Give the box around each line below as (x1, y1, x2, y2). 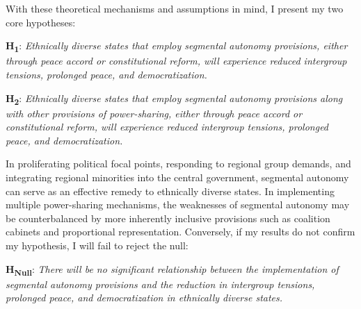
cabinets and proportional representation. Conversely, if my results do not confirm (6, 224, 355, 239)
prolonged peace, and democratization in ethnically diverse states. (6, 290, 283, 305)
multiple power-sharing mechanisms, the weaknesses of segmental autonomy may (6, 197, 350, 212)
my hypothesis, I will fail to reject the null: (6, 237, 188, 252)
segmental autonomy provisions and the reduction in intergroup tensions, (6, 276, 315, 291)
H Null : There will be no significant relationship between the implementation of (6, 261, 339, 278)
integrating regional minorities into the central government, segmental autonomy (6, 170, 349, 184)
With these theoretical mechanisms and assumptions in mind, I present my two (6, 1, 344, 15)
